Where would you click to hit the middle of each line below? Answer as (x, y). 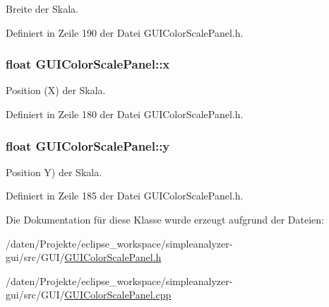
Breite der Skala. (42, 8)
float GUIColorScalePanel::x (88, 64)
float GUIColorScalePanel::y (88, 145)
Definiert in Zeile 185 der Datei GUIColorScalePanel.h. (125, 196)
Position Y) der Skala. (54, 172)
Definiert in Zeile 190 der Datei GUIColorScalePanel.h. (125, 32)
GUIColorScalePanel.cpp (118, 295)
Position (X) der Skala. (56, 90)
